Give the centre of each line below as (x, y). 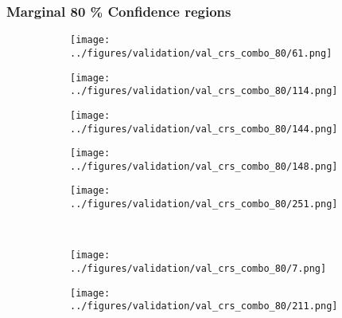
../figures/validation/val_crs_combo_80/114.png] (204, 91)
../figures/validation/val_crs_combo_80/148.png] (204, 166)
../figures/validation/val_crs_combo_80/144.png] (204, 129)
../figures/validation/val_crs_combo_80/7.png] (198, 269)
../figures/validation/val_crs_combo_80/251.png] (204, 204)
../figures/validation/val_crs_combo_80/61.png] (201, 53)
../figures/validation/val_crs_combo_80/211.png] (204, 306)
